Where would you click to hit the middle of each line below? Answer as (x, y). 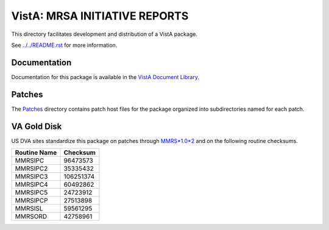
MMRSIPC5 (31, 193)
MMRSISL (29, 209)
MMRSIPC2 (31, 169)
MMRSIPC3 (31, 176)
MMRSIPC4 (31, 184)
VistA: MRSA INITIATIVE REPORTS (100, 16)
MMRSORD (31, 217)
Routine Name (36, 153)
